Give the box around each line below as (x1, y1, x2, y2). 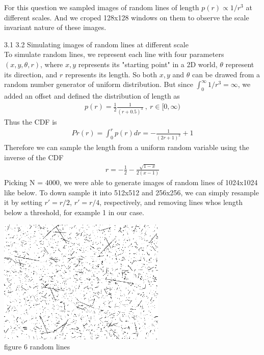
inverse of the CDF (4, 152, 64, 162)
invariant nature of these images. (4, 22, 107, 33)
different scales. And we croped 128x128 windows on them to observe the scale (4, 12, 249, 22)
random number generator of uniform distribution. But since (4, 79, 193, 90)
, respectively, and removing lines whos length (99, 197, 243, 208)
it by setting (4, 197, 42, 208)
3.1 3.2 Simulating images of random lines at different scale (4, 39, 189, 49)
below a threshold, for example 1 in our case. (4, 206, 144, 217)
